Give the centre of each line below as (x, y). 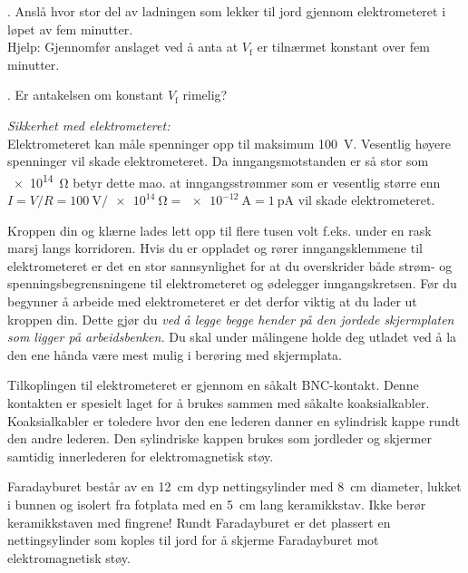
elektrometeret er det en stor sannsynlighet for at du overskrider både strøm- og (230, 265)
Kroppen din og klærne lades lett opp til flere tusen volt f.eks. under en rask (219, 230)
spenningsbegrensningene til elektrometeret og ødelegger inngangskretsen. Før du (232, 283)
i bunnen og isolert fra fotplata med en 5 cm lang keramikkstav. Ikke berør (217, 504)
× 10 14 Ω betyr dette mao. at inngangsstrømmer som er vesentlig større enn (227, 180)
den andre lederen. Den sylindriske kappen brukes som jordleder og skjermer (219, 438)
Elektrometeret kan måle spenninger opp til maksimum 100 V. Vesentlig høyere (229, 143)
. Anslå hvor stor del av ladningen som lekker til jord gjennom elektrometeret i (227, 11)
